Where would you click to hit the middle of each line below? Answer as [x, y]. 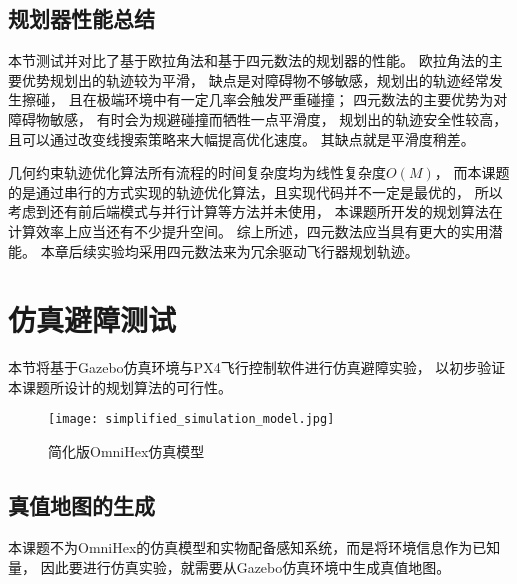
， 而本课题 [472, 172]
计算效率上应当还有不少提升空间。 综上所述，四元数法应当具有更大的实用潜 [255, 230]
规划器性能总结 [81, 18]
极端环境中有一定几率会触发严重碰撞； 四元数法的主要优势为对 [302, 99]
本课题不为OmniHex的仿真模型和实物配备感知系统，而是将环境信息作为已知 [254, 546]
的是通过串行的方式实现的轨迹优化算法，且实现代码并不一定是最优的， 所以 [255, 191]
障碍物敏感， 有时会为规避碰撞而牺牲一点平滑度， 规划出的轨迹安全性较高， [258, 118]
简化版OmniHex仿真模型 [126, 451]
